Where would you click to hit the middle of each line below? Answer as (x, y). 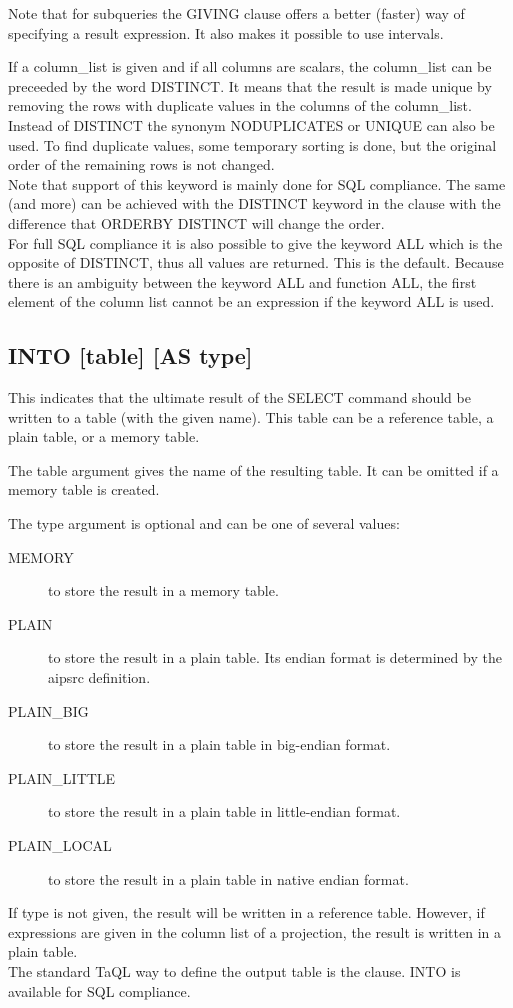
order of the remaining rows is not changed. (141, 164)
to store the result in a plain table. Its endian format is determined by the (275, 657)
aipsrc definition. (99, 677)
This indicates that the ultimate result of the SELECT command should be (239, 397)
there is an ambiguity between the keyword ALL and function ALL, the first (242, 281)
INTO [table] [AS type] (130, 355)
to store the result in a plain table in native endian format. (228, 878)
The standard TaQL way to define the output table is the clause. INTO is (234, 970)
